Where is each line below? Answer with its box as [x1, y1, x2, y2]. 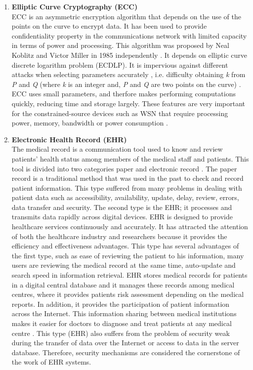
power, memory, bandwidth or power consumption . [11, 118, 168, 128]
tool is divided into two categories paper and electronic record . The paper [11, 163, 237, 173]
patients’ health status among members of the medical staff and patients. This [11, 153, 249, 164]
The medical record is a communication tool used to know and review [11, 144, 223, 154]
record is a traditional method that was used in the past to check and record [11, 173, 244, 183]
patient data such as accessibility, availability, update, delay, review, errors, [11, 192, 239, 203]
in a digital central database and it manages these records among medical [11, 279, 235, 289]
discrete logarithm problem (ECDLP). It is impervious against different [11, 59, 228, 70]
